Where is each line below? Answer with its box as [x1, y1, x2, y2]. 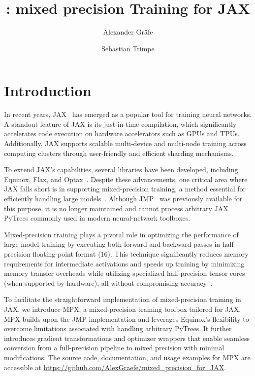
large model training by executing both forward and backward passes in [4, 239, 221, 249]
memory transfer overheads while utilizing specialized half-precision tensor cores [4, 268, 245, 278]
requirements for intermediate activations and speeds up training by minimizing [4, 258, 245, 268]
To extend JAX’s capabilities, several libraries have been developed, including [4, 164, 238, 175]
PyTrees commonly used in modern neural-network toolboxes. [4, 213, 191, 223]
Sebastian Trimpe [101, 43, 155, 53]
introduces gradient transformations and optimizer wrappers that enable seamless [4, 333, 250, 343]
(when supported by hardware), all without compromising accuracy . [4, 277, 213, 288]
